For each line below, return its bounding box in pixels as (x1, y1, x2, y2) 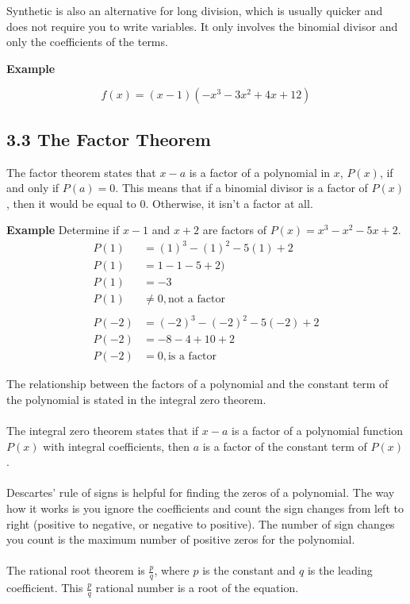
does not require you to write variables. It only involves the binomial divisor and (6, 17, 398, 34)
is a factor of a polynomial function (232, 421, 403, 438)
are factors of (202, 221, 267, 238)
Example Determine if (6, 221, 120, 238)
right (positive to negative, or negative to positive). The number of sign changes (6, 515, 395, 532)
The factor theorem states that (6, 164, 156, 180)
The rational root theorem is (6, 562, 145, 579)
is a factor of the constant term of (202, 437, 367, 454)
